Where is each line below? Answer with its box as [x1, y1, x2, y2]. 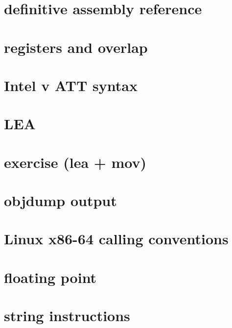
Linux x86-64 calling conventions [4, 229, 229, 249]
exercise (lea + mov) [4, 152, 147, 172]
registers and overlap [4, 37, 148, 57]
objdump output [4, 190, 117, 211]
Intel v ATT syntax [4, 75, 138, 95]
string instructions [4, 305, 130, 326]
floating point [4, 267, 97, 287]
